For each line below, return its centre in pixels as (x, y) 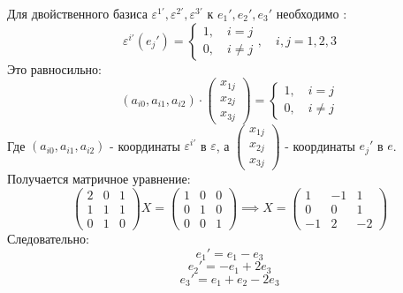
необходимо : (312, 13)
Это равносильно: (54, 68)
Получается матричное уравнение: (99, 179)
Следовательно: (48, 238)
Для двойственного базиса (77, 13)
